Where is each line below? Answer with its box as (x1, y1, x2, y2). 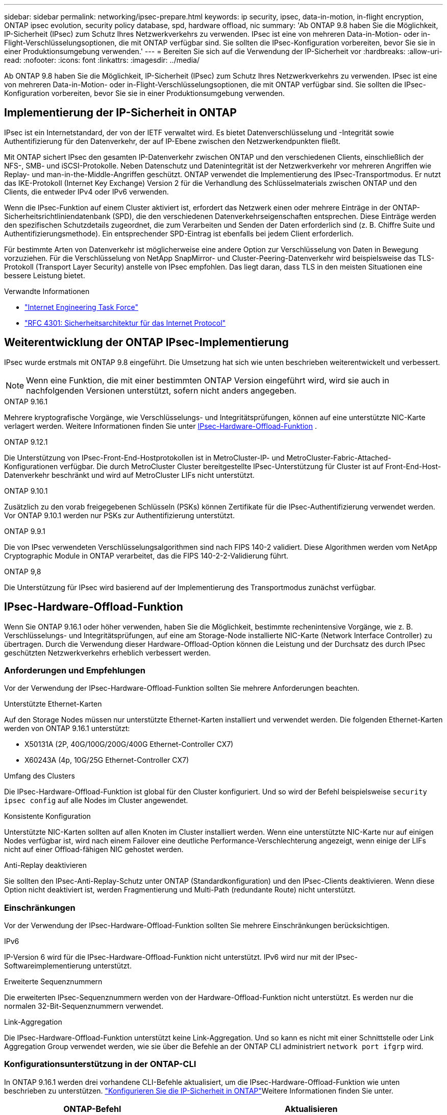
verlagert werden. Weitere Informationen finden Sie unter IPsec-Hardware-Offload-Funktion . (4, 421, 317, 430)
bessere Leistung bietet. (4, 271, 85, 280)
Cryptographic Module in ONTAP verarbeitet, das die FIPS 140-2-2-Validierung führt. (4, 551, 289, 560)
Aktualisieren (285, 1103, 338, 1114)
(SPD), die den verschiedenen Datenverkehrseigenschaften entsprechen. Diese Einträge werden (112, 211, 436, 221)
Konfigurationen (4, 462, 58, 471)
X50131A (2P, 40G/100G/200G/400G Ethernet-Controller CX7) (24, 740, 234, 749)
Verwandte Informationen (4, 286, 90, 296)
